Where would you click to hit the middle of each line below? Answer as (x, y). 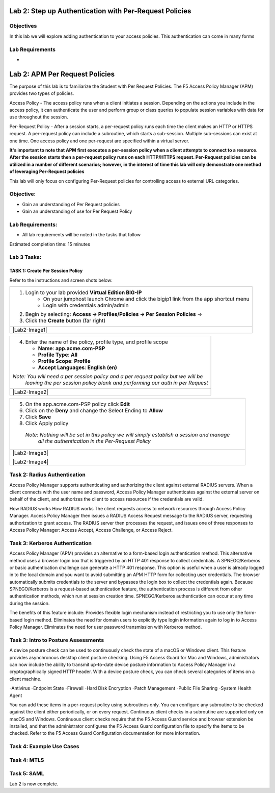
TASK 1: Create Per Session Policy (46, 271)
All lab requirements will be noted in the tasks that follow (81, 235)
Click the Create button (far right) (65, 320)
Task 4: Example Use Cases (44, 747)
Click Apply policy (47, 423)
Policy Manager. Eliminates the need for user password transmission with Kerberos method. (106, 627)
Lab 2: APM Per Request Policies (62, 74)
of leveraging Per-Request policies (47, 171)
